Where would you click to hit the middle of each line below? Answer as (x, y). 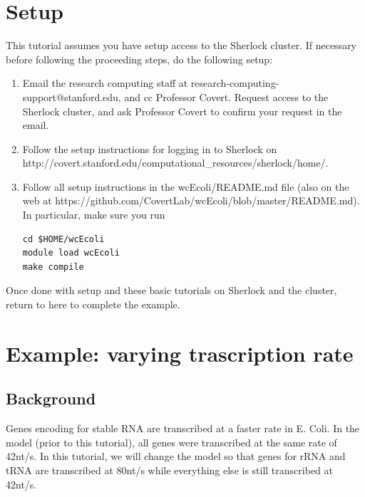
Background (51, 398)
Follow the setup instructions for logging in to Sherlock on (150, 148)
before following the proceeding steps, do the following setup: (139, 59)
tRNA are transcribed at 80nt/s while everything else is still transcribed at (169, 470)
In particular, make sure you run (94, 215)
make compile (53, 267)
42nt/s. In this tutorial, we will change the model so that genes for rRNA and (176, 456)
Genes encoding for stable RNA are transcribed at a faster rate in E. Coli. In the (183, 428)
